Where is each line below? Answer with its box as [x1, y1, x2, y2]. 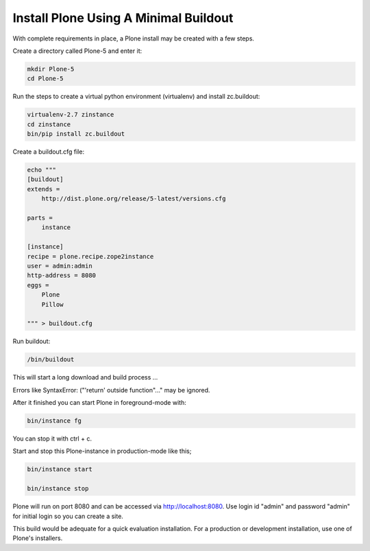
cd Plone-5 [27, 75, 64, 82]
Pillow [41, 301, 64, 308]
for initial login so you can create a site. [12, 512, 123, 520]
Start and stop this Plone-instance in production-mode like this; [12, 447, 192, 456]
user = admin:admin [27, 261, 92, 270]
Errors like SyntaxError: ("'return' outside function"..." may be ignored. [12, 386, 210, 394]
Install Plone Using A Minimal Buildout [12, 10, 234, 25]
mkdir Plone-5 [27, 65, 75, 73]
